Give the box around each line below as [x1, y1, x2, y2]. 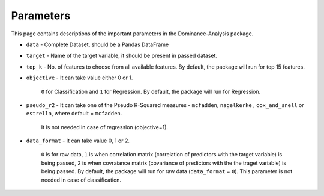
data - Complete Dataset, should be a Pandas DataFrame [26, 41, 169, 48]
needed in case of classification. [41, 176, 122, 183]
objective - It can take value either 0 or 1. [26, 74, 133, 81]
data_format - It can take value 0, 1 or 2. [26, 137, 130, 144]
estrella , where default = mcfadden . [26, 110, 122, 117]
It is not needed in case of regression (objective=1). [41, 123, 168, 130]
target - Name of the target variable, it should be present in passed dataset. [26, 52, 218, 60]
